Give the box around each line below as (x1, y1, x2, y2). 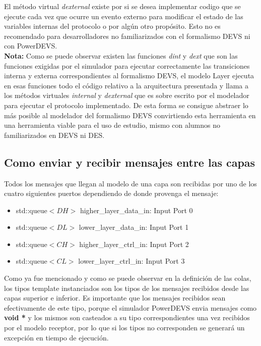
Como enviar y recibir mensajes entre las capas (4, 154, 255, 170)
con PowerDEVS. (4, 40, 57, 51)
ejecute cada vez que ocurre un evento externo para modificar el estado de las (4, 11, 243, 21)
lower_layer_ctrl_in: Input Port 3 (78, 256, 185, 266)
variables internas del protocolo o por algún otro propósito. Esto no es (4, 21, 221, 31)
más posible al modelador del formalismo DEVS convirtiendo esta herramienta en (4, 110, 256, 120)
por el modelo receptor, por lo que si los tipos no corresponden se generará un (4, 322, 245, 333)
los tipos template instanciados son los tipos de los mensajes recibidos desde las (4, 282, 249, 293)
